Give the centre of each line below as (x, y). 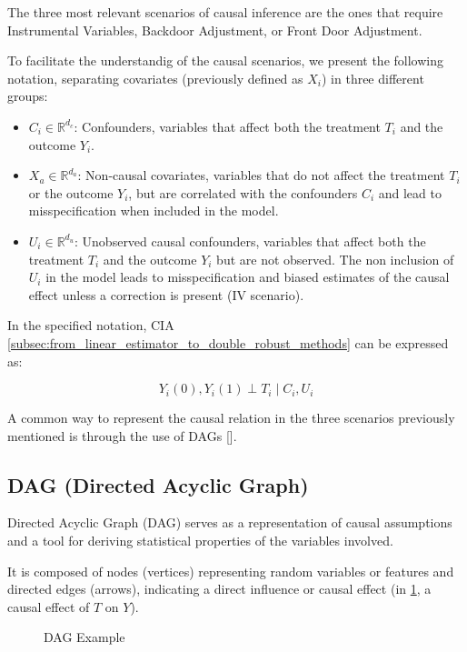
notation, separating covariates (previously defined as (155, 78)
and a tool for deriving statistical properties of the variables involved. (200, 541)
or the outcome (71, 192)
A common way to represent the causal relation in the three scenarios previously (231, 418)
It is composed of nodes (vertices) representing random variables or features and (231, 571)
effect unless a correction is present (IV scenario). (166, 294)
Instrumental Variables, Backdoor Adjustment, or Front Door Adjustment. (215, 30)
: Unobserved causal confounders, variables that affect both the (250, 241)
